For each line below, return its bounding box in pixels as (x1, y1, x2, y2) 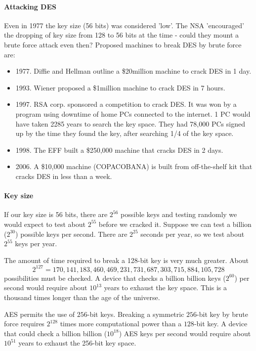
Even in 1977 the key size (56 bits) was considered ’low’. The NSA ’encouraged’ (4, 20, 244, 30)
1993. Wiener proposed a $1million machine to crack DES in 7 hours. (15, 82, 225, 92)
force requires (4, 318, 44, 329)
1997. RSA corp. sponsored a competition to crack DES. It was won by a (15, 99, 237, 109)
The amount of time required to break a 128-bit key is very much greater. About (4, 255, 249, 265)
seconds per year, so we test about (140, 228, 245, 239)
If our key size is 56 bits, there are (4, 209, 108, 219)
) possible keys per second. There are (15, 228, 128, 239)
